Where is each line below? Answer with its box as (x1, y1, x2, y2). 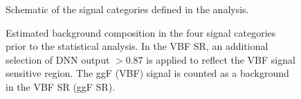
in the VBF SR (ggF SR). (6, 79, 116, 93)
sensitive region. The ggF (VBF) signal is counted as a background (6, 66, 289, 80)
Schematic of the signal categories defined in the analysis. (6, 2, 249, 16)
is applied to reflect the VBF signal (146, 52, 295, 66)
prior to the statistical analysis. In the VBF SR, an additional (6, 39, 268, 53)
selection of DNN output (6, 52, 110, 66)
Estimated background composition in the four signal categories (6, 25, 276, 39)
